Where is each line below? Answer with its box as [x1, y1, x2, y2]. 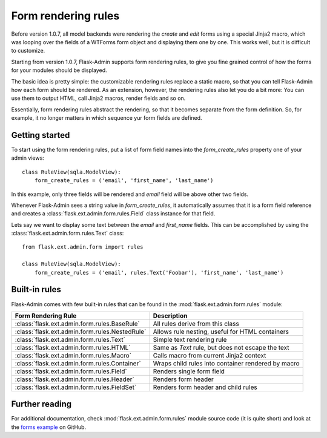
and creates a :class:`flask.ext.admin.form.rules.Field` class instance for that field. [11, 210, 216, 217]
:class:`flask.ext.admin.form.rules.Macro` [15, 351, 131, 359]
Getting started [11, 130, 70, 140]
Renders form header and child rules [153, 383, 257, 391]
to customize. [11, 47, 45, 54]
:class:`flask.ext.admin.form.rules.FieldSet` [15, 383, 137, 391]
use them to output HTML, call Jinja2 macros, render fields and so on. [11, 94, 186, 102]
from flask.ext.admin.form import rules [22, 244, 144, 250]
